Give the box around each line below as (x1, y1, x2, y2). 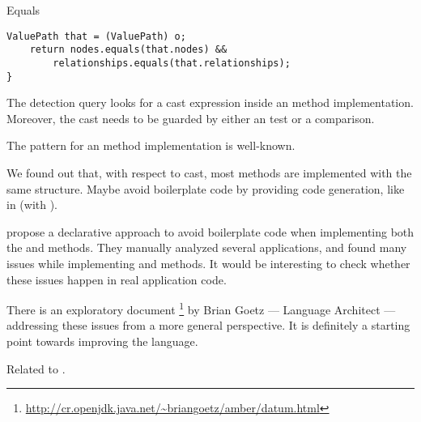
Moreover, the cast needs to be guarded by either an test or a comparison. (6, 109, 375, 126)
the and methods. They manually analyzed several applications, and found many (6, 239, 407, 256)
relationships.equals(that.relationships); (53, 57, 291, 69)
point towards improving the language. (6, 333, 198, 349)
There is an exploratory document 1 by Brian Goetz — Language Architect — (6, 299, 396, 318)
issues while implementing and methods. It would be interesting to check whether (6, 254, 410, 271)
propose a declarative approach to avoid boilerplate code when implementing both (6, 223, 415, 240)
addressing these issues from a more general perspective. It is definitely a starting (6, 317, 410, 334)
